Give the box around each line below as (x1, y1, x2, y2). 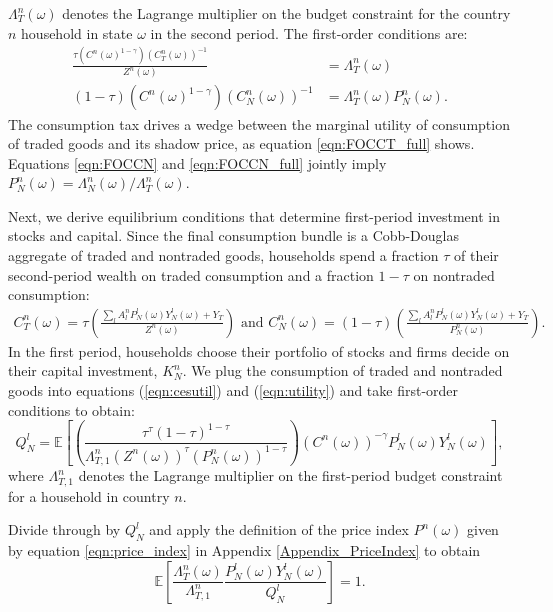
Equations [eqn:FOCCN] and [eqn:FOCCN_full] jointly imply (8, 152, 387, 173)
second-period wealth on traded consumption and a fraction (8, 264, 374, 285)
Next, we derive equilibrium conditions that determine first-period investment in (8, 205, 500, 226)
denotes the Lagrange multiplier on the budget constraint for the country (62, 3, 511, 23)
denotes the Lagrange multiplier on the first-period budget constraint (78, 465, 503, 486)
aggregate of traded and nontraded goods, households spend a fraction (8, 245, 439, 266)
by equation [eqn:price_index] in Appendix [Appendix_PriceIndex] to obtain (8, 539, 481, 560)
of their (454, 245, 499, 266)
